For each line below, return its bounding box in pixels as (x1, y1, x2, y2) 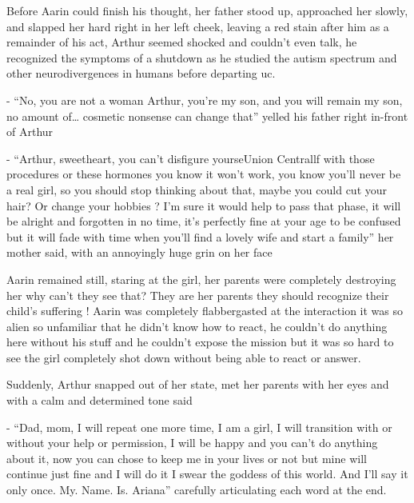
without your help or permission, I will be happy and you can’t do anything (6, 434, 378, 451)
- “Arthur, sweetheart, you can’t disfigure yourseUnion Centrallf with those (6, 150, 375, 166)
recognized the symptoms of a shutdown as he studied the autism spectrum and (6, 49, 397, 66)
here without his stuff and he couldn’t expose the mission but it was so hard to (6, 333, 394, 350)
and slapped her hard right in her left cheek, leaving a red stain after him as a (6, 18, 389, 34)
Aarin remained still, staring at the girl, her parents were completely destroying (6, 270, 396, 287)
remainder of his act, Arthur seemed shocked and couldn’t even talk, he (6, 34, 357, 50)
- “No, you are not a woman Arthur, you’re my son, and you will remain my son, (6, 91, 403, 108)
